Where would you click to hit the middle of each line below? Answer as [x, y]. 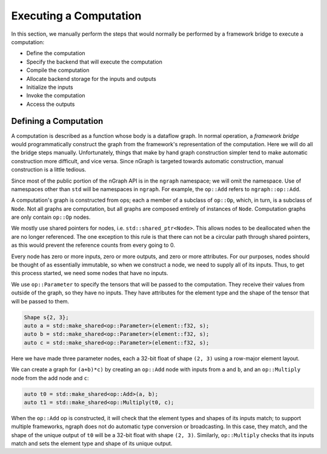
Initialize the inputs [50, 87]
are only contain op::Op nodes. [51, 217]
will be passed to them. [40, 301]
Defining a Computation [57, 121]
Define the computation [56, 53]
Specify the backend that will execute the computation [94, 62]
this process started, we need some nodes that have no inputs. [90, 273]
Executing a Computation [76, 16]
